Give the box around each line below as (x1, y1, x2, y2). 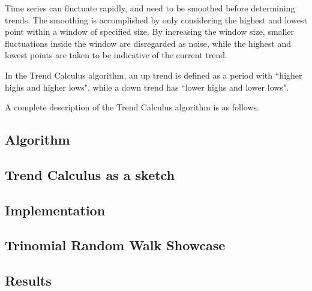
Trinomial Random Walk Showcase (5, 236, 226, 254)
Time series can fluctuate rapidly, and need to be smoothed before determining (5, 2, 295, 14)
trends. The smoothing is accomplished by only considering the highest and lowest (5, 13, 307, 26)
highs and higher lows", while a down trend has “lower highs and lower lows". (5, 80, 289, 93)
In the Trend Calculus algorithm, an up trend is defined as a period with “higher (5, 68, 302, 81)
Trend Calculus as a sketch (5, 165, 175, 184)
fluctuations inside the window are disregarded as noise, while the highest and (5, 37, 291, 49)
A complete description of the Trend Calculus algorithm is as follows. (5, 101, 259, 113)
